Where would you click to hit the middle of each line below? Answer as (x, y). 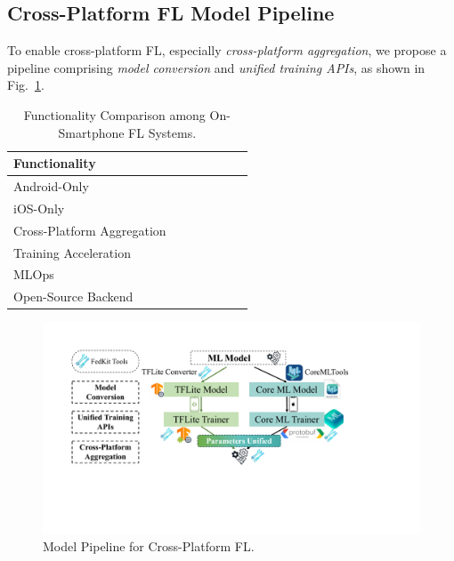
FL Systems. (162, 132)
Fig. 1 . (26, 85)
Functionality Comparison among (114, 114)
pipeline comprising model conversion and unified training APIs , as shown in (216, 67)
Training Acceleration (72, 252)
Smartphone (91, 132)
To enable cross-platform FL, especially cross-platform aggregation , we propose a (227, 50)
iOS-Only (39, 208)
